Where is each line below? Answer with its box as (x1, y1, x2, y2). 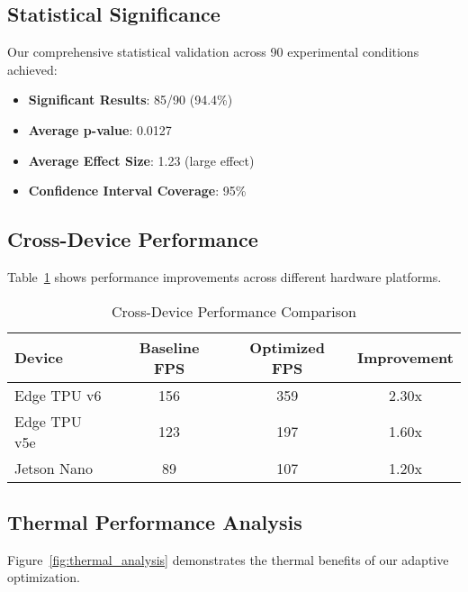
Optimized (249, 336, 325, 358)
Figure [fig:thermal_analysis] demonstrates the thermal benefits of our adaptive (7, 550, 449, 569)
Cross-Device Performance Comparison (112, 300, 356, 322)
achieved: (7, 59, 58, 78)
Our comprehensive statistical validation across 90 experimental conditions (7, 42, 419, 61)
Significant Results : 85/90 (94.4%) (28, 90, 233, 109)
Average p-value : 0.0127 (28, 120, 172, 139)
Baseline (139, 336, 200, 358)
